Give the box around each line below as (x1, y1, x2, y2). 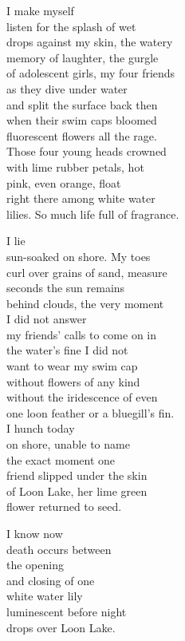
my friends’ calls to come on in (6, 326, 157, 342)
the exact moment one (6, 451, 116, 468)
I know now (6, 525, 63, 541)
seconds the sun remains (6, 279, 125, 296)
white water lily (6, 588, 83, 604)
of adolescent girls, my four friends (6, 65, 175, 81)
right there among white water (6, 190, 155, 207)
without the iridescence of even (6, 389, 158, 406)
